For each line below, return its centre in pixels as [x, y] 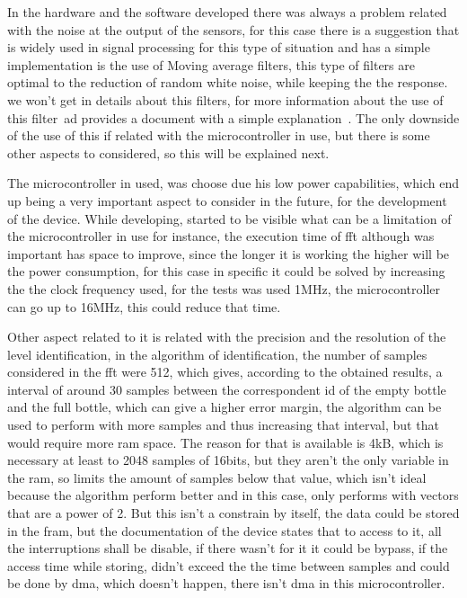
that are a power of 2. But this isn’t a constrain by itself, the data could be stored [233, 513]
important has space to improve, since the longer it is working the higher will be [229, 253]
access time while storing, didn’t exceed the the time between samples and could [229, 565]
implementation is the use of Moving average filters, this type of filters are [211, 64]
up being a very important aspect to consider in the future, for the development [227, 200]
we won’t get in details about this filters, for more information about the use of [225, 99]
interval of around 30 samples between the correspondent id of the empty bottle [227, 389]
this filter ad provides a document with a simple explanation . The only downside [233, 117]
